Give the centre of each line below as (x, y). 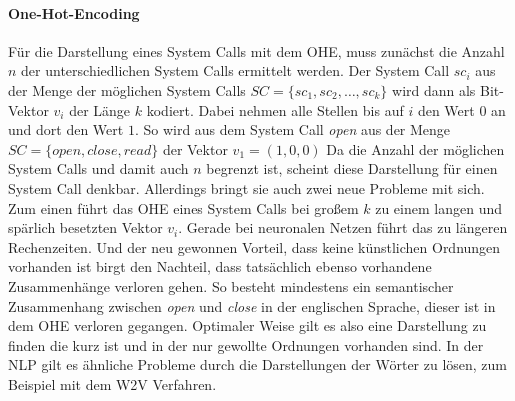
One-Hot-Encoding (74, 12)
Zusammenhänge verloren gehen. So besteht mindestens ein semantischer (231, 285)
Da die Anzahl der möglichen (415, 148)
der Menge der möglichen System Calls (127, 89)
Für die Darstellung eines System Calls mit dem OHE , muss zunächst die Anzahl (256, 50)
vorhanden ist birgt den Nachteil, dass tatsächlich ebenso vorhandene (220, 266)
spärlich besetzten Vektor (85, 227)
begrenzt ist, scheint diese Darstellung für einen (352, 168)
